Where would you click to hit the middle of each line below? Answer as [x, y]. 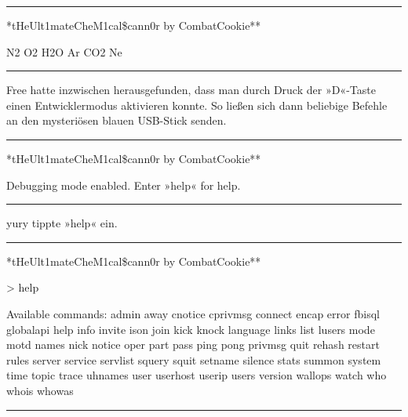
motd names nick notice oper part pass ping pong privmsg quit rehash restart [193, 344]
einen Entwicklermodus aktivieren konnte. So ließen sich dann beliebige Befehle [197, 105]
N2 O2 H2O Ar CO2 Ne [64, 51]
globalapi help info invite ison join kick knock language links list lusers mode [191, 329]
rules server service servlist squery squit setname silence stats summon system [194, 359]
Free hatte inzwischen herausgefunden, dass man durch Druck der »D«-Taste [191, 90]
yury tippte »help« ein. [62, 223]
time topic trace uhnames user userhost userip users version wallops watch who [197, 375]
